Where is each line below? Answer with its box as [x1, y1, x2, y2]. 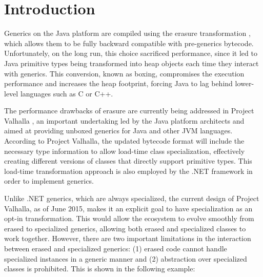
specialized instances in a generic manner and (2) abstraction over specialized [4, 253, 247, 264]
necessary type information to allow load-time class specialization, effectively [4, 145, 245, 156]
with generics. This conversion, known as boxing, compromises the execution [4, 68, 245, 78]
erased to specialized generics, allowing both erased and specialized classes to [4, 223, 246, 233]
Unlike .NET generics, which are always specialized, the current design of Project [4, 193, 259, 204]
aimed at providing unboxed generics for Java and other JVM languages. [4, 125, 233, 136]
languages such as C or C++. [20, 88, 113, 98]
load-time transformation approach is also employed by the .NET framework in [4, 165, 253, 176]
